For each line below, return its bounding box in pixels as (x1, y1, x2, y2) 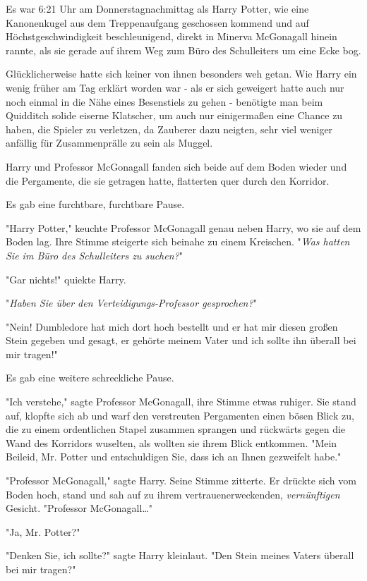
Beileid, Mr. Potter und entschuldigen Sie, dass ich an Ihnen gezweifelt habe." (6, 449, 342, 464)
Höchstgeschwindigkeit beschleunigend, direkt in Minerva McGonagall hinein (6, 29, 337, 44)
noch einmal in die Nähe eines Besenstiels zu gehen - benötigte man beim (6, 94, 323, 109)
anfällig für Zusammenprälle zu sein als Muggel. (6, 135, 213, 150)
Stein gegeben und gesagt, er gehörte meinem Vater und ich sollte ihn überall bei (6, 333, 356, 348)
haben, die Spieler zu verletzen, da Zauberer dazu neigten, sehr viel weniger (6, 121, 333, 136)
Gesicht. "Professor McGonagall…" (6, 501, 152, 515)
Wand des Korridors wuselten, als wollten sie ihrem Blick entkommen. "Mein (6, 435, 337, 450)
